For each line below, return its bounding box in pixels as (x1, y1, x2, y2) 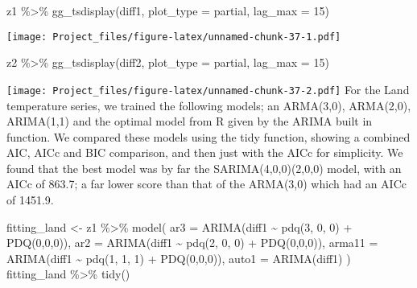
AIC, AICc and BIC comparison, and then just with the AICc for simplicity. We (6, 144, 403, 161)
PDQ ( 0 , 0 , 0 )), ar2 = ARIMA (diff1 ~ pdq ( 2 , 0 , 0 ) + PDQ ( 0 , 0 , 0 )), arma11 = (6, 234, 378, 251)
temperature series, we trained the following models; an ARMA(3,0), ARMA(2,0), (6, 97, 411, 113)
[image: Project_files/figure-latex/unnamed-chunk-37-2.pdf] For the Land (6, 80, 410, 97)
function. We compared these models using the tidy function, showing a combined (6, 128, 411, 145)
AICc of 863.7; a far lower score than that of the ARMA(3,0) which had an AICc (6, 175, 407, 192)
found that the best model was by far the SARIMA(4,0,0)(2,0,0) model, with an (6, 159, 402, 176)
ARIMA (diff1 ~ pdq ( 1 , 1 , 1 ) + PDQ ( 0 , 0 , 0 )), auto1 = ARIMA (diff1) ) (6, 249, 351, 266)
